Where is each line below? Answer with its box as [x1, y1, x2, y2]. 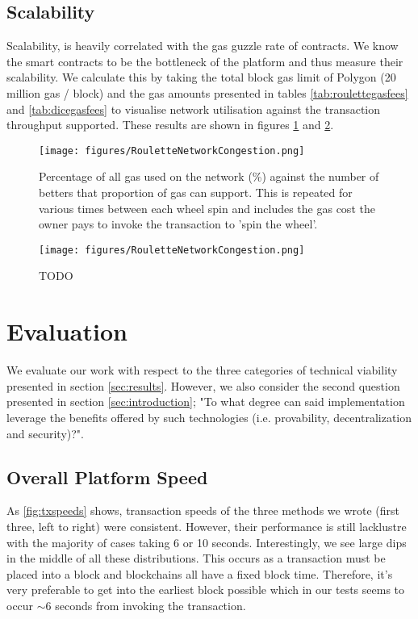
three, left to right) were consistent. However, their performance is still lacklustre [6, 517, 407, 534]
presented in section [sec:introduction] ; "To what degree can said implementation [6, 393, 405, 410]
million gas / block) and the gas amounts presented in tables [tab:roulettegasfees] [6, 84, 408, 101]
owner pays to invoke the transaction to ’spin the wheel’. [39, 215, 318, 232]
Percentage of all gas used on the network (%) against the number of [39, 168, 379, 185]
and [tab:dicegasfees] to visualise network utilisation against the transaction [6, 100, 381, 117]
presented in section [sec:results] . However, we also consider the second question [6, 377, 400, 394]
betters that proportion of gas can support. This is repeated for [39, 184, 353, 201]
